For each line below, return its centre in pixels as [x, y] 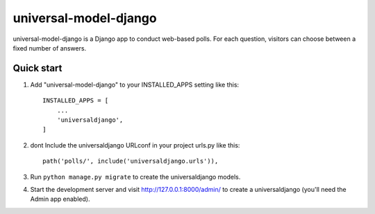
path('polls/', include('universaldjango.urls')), [131, 161]
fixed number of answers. [50, 48]
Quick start [37, 68]
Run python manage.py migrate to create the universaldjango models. [135, 177]
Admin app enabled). [60, 199]
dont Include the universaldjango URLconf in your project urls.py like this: [135, 145]
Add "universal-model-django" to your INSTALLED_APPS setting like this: [135, 84]
